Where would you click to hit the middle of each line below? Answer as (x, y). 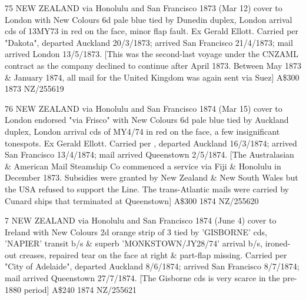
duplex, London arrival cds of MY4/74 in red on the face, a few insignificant (142, 131)
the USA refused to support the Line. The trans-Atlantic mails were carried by (147, 189)
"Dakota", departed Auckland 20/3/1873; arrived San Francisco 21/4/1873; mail (149, 42)
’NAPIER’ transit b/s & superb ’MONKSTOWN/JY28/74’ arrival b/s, (134, 243)
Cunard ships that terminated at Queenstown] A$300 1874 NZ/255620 (132, 200)
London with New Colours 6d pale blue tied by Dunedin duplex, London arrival (149, 19)
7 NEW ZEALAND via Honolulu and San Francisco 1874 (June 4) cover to (141, 220)
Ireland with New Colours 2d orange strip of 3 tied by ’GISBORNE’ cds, (136, 231)
